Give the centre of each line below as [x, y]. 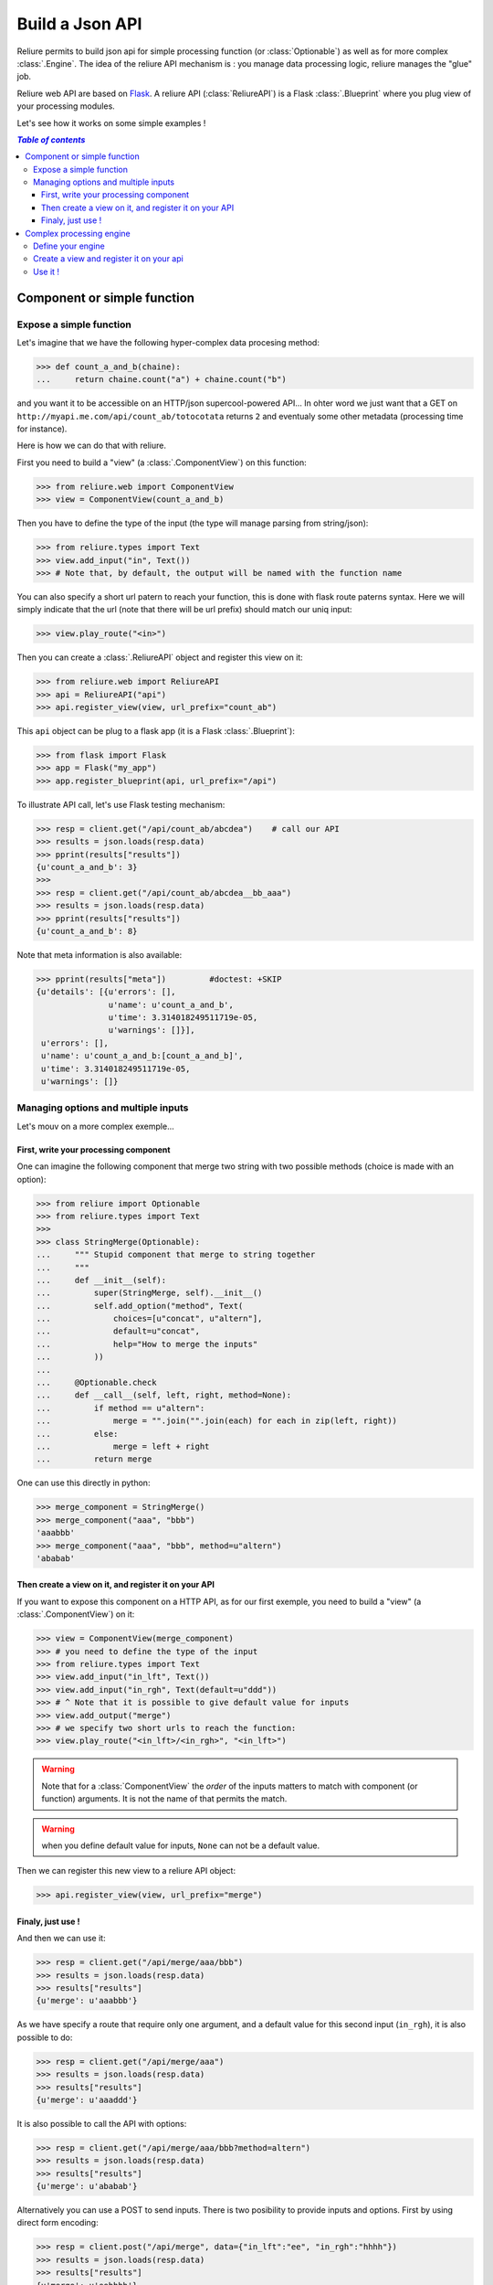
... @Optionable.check [96, 1383]
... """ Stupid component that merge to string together [176, 1255]
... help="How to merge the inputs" [147, 1344]
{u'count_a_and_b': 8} [87, 931]
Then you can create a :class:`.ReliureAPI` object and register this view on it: [160, 657]
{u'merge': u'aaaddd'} [87, 2099]
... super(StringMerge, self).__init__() [149, 1293]
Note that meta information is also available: [100, 954]
